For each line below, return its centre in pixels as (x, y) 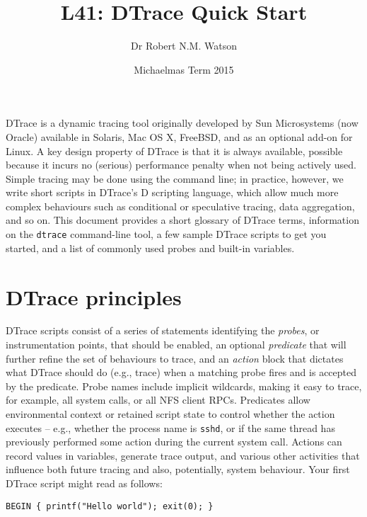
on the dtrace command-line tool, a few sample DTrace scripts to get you (166, 234)
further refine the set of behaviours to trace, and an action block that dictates (175, 358)
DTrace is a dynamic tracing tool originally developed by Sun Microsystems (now (182, 123)
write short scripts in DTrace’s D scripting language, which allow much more (172, 192)
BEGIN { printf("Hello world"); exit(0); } (110, 506)
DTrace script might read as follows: (84, 483)
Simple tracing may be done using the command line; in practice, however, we (175, 178)
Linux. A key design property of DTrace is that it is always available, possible (174, 150)
